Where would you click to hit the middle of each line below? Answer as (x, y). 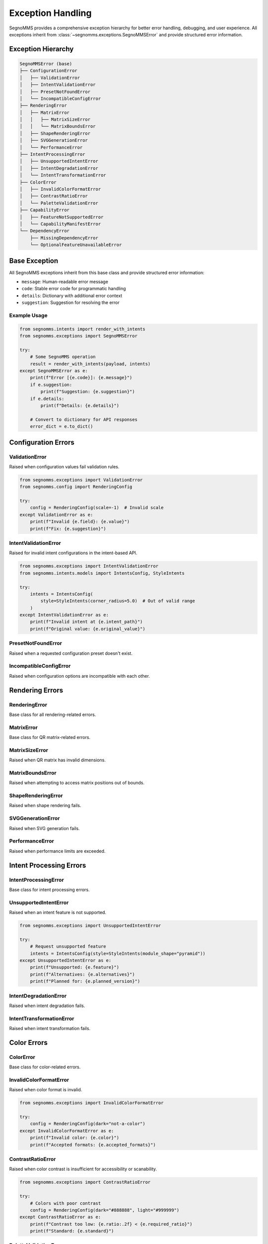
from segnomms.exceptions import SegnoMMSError (78, 336)
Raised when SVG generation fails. (44, 828)
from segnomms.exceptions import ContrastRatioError (85, 1182)
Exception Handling (50, 13)
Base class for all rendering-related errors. (53, 715)
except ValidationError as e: (56, 515)
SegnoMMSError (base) (46, 64)
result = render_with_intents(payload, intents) (90, 364)
